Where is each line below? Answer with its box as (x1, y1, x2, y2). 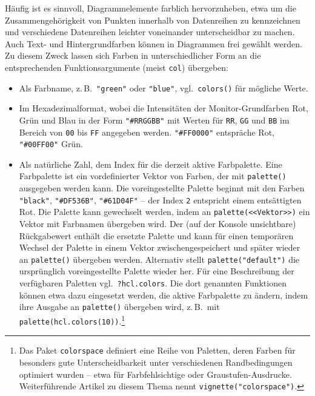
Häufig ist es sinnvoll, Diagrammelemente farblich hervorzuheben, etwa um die (5, 2, 296, 14)
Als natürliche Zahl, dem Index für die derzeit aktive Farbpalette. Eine (19, 157, 282, 170)
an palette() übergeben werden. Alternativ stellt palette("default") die (19, 252, 300, 265)
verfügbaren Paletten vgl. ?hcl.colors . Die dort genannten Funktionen (19, 277, 287, 289)
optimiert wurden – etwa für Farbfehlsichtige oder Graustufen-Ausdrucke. (19, 368, 292, 380)
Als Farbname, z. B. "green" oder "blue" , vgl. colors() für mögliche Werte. (19, 81, 308, 94)
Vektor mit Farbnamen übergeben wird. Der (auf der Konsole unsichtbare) (19, 217, 296, 229)
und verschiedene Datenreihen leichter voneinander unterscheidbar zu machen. (5, 25, 295, 38)
